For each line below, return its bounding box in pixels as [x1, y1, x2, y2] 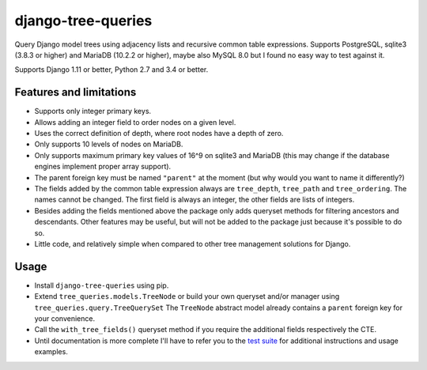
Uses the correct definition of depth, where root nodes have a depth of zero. [34, 129, 284, 138]
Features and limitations [14, 85, 137, 99]
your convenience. [34, 314, 95, 323]
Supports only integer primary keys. [34, 107, 152, 116]
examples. [34, 347, 69, 357]
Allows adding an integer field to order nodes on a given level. [34, 117, 236, 126]
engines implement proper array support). [34, 162, 172, 172]
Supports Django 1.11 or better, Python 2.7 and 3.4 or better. [14, 65, 209, 74]
